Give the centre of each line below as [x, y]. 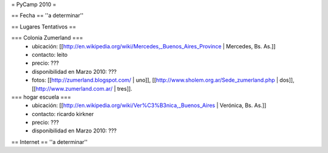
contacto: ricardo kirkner [63, 114]
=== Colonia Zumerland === [47, 38]
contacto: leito [50, 54]
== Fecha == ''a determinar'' [47, 16]
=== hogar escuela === [41, 97]
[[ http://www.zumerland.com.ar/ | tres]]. [82, 88]
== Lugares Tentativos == [44, 27]
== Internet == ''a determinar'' [50, 142]
